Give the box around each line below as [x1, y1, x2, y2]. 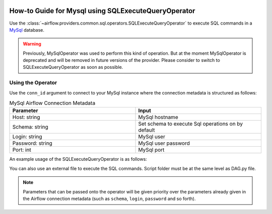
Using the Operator [9, 79, 57, 86]
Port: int [12, 146, 31, 153]
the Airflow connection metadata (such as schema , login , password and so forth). [23, 195, 196, 201]
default [138, 127, 155, 134]
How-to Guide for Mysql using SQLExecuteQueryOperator [9, 7, 195, 15]
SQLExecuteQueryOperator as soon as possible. [23, 64, 123, 70]
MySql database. [9, 27, 45, 33]
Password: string [12, 140, 52, 147]
